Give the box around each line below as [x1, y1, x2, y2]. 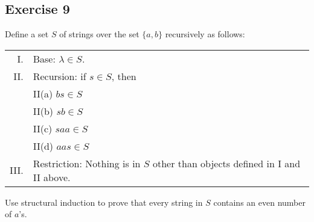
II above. [33, 170, 71, 184]
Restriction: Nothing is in [33, 156, 141, 170]
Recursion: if [33, 69, 86, 83]
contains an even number [213, 196, 306, 208]
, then [111, 69, 136, 83]
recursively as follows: [165, 28, 245, 40]
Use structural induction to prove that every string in [5, 196, 203, 208]
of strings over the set [59, 28, 139, 40]
